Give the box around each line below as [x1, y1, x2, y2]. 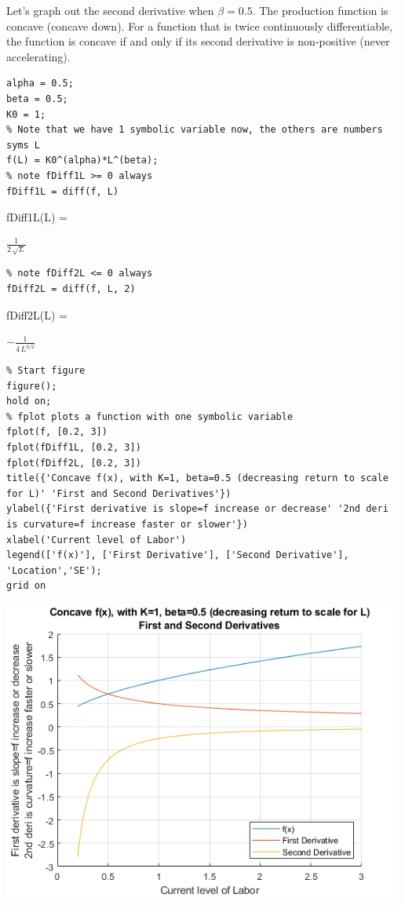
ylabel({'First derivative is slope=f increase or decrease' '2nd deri [6, 503, 389, 515]
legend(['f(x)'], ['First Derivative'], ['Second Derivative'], [6, 549, 349, 561]
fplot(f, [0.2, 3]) [6, 426, 108, 438]
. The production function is [252, 2, 389, 18]
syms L [6, 139, 40, 151]
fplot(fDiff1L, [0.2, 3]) [6, 442, 141, 454]
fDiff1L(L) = [6, 209, 67, 225]
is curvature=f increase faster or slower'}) [6, 519, 248, 531]
